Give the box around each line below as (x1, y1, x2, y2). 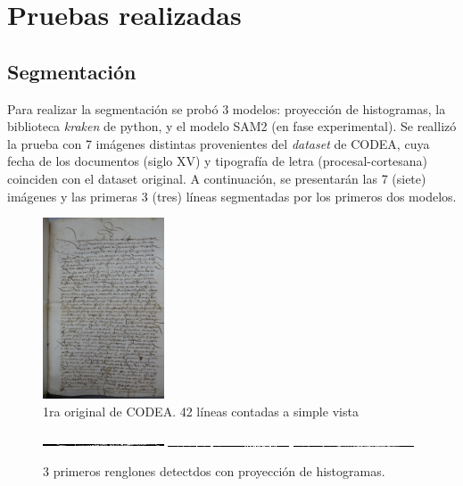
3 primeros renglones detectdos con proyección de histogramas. (43, 462, 385, 481)
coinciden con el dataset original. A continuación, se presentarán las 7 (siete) (7, 169, 426, 187)
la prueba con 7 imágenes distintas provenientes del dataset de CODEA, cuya (7, 134, 430, 152)
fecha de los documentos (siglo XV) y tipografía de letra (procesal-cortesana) (7, 152, 428, 170)
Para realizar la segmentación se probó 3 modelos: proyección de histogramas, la (7, 99, 446, 118)
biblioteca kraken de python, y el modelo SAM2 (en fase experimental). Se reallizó (7, 117, 457, 136)
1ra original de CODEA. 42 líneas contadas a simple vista (43, 401, 359, 420)
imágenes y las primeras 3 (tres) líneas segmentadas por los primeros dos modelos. (7, 186, 457, 205)
